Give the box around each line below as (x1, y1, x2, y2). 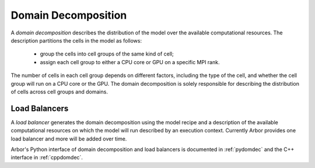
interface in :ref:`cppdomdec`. (10, 154, 83, 161)
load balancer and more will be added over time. (10, 135, 127, 142)
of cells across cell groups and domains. (10, 88, 108, 95)
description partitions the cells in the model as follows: (10, 37, 142, 44)
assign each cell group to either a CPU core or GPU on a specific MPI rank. (40, 58, 220, 65)
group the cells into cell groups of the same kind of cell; (40, 50, 174, 58)
